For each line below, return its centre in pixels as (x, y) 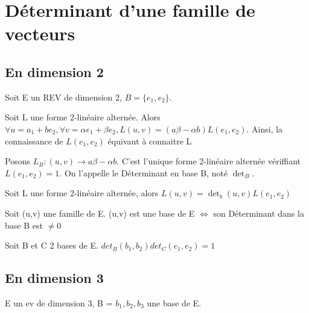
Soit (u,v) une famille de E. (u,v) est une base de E (100, 213)
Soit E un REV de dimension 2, (63, 97)
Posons (18, 161)
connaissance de (34, 141)
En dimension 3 (54, 278)
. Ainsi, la (265, 129)
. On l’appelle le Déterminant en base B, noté (144, 172)
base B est (24, 225)
